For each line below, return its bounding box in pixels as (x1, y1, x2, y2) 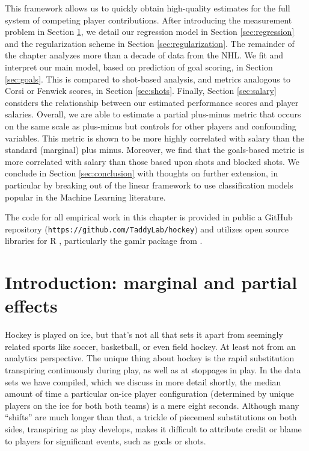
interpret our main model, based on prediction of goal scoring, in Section (5, 60, 273, 73)
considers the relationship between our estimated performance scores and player (5, 96, 299, 108)
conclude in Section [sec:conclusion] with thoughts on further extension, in (5, 167, 278, 179)
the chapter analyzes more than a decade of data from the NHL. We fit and (5, 49, 284, 61)
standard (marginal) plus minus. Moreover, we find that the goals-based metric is (5, 143, 304, 156)
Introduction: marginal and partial (5, 270, 298, 294)
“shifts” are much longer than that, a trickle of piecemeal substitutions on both (5, 411, 297, 423)
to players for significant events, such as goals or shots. (5, 434, 206, 447)
